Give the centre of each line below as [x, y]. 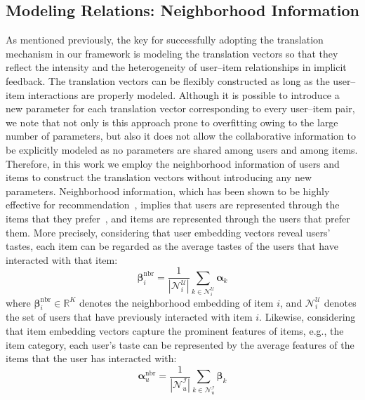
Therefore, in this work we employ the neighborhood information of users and [173, 163]
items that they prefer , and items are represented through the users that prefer [178, 218]
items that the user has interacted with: [91, 358]
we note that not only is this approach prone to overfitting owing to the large [172, 122]
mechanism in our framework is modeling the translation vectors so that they [172, 53]
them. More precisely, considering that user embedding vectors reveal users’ [168, 232]
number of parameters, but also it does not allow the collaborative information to [181, 136]
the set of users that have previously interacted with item [129, 317]
